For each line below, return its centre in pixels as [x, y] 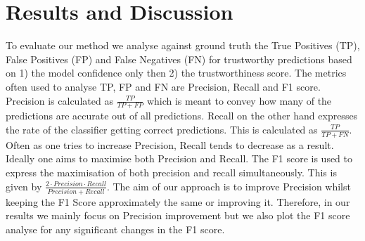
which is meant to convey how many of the [239, 100]
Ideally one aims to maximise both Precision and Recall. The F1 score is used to [179, 158]
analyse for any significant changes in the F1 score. [115, 229]
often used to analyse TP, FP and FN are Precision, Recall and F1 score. [163, 86]
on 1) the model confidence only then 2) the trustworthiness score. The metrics [176, 73]
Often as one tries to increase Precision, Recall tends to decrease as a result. [170, 144]
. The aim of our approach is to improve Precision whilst [229, 186]
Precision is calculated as [59, 100]
